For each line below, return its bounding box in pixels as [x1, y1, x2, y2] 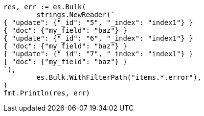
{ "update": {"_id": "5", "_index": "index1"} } [3, 19, 193, 26]
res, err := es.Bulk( [3, 3, 86, 11]
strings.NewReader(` [36, 11, 115, 19]
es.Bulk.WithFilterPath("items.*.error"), [36, 73, 202, 81]
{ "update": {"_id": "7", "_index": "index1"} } [3, 50, 193, 58]
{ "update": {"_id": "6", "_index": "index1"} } [3, 34, 193, 42]
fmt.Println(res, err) [3, 89, 91, 97]
